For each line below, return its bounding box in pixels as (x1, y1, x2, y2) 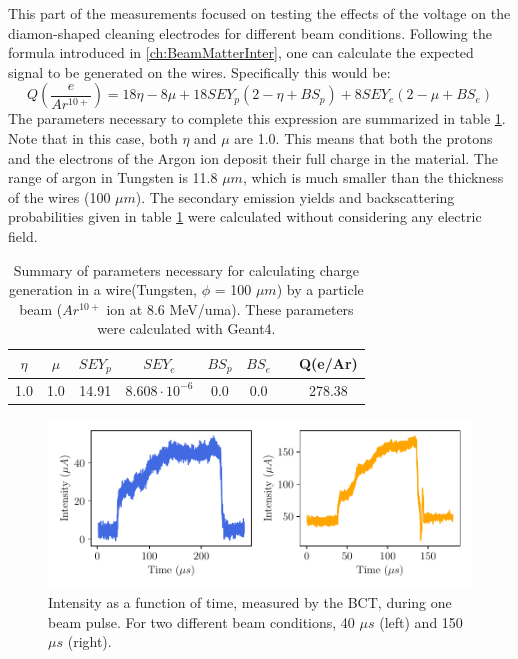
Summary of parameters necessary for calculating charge (13, 259, 360, 280)
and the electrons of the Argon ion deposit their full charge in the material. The (8, 147, 498, 168)
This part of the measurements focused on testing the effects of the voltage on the (8, 3, 511, 23)
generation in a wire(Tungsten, (8, 279, 197, 300)
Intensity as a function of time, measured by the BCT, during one (48, 592, 452, 613)
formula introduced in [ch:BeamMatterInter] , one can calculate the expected (8, 42, 474, 63)
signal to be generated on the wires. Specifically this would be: (8, 61, 391, 82)
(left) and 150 (379, 611, 463, 632)
